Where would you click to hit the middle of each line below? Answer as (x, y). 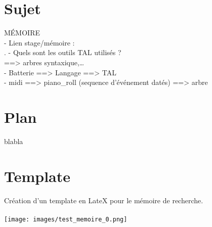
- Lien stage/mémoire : (39, 42)
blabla (14, 141)
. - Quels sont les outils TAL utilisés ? (63, 52)
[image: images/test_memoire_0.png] (66, 219)
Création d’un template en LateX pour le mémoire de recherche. (104, 200)
